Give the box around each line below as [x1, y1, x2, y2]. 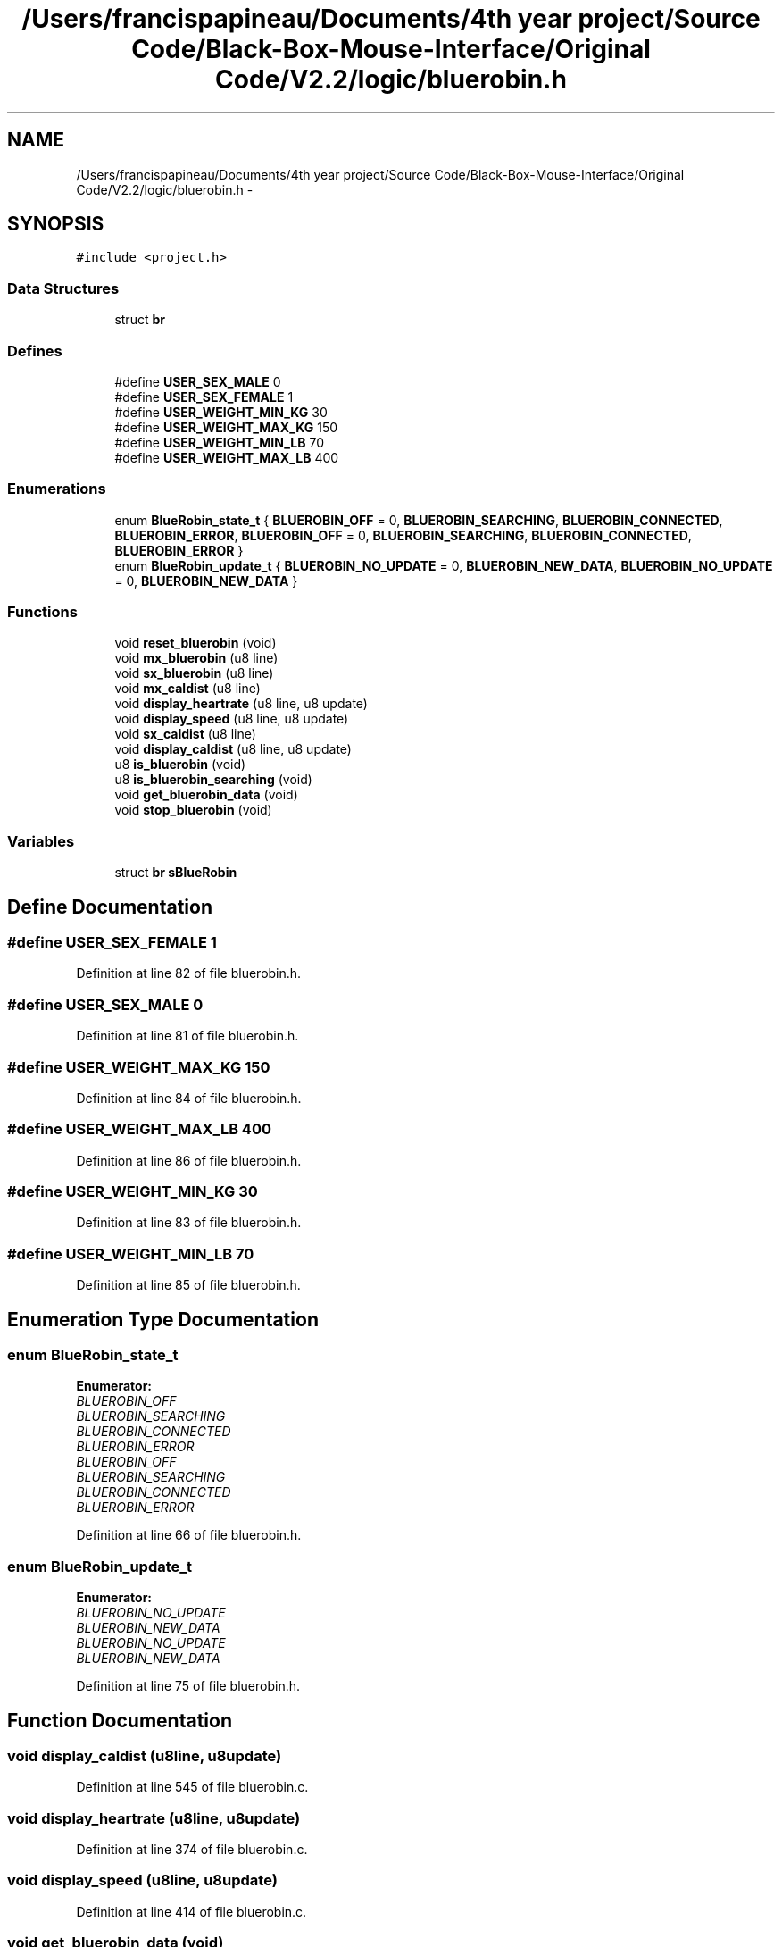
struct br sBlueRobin [114, 865, 237, 881]
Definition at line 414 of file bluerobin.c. [76, 1903, 307, 1919]
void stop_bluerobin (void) [114, 802, 272, 818]
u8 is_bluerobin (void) [114, 756, 246, 773]
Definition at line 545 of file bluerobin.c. [76, 1779, 309, 1795]
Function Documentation [7, 1709, 232, 1732]
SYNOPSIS [7, 213, 104, 236]
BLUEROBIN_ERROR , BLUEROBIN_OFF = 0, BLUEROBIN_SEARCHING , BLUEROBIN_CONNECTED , [114, 527, 692, 543]
